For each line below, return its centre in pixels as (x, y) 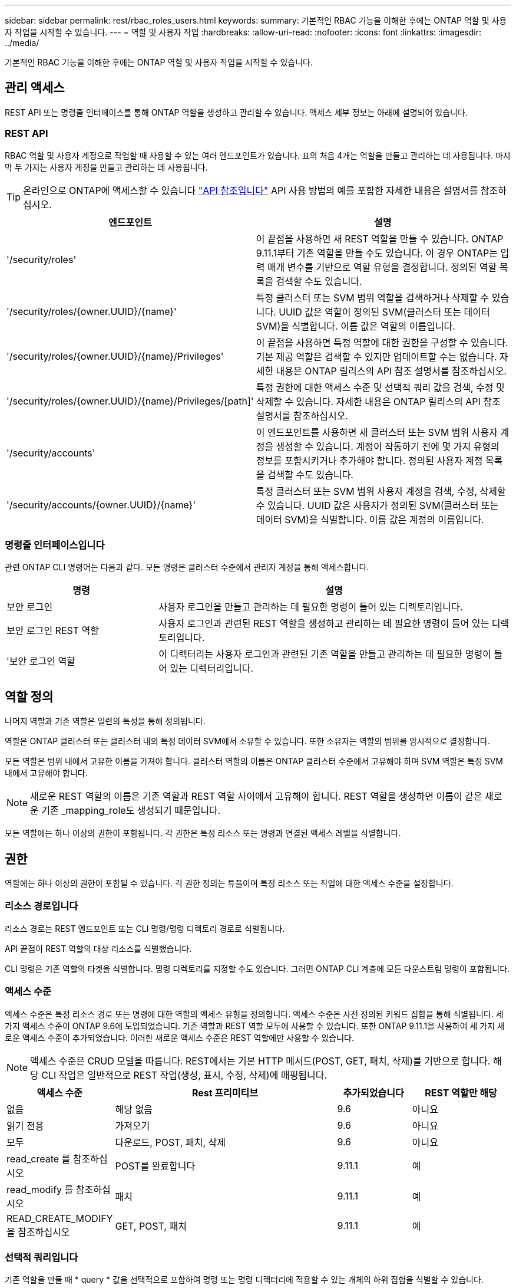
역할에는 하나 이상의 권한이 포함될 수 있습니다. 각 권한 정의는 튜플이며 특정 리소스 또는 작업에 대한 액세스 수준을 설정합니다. (229, 883)
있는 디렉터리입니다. (211, 668)
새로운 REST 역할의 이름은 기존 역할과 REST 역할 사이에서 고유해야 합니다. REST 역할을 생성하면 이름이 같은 (256, 796)
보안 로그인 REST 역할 (53, 631)
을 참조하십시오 (38, 1232)
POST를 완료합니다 (155, 1166)
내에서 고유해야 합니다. (46, 773)
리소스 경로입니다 (42, 906)
